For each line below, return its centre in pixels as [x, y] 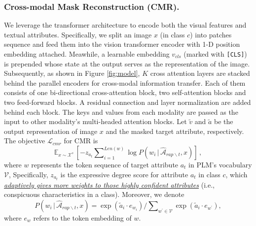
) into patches [211, 34]
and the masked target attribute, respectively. [175, 131]
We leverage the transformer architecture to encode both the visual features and [125, 25]
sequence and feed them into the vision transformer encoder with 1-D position [122, 44]
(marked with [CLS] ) [215, 54]
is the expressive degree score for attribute [124, 174]
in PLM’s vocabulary [220, 164]
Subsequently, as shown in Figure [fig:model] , [72, 73]
